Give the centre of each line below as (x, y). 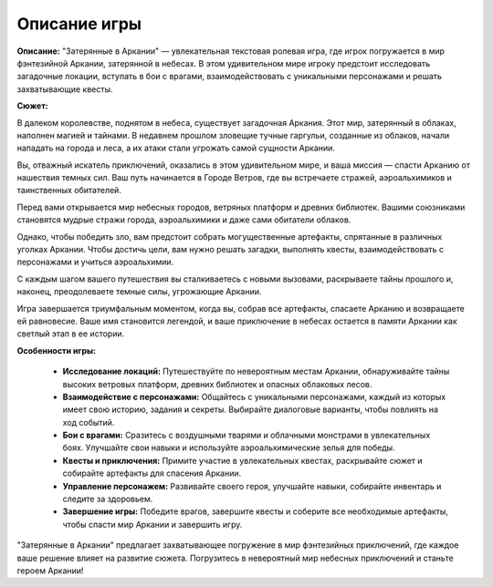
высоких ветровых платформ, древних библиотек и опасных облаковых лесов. (217, 384)
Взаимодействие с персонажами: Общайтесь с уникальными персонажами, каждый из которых (254, 396)
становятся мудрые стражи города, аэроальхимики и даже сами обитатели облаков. (184, 220)
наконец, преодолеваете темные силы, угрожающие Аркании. (139, 292)
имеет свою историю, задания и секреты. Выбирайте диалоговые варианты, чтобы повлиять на (250, 409)
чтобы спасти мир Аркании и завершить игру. (152, 524)
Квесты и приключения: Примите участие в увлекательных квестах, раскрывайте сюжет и (243, 460)
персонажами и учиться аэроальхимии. (95, 262)
